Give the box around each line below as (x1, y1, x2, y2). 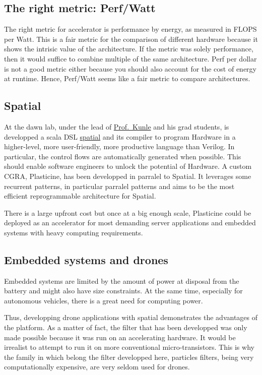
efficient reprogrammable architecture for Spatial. (4, 191, 156, 201)
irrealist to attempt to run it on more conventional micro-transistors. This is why (4, 342, 254, 352)
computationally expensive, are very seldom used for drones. (4, 361, 190, 372)
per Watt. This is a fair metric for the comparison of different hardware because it (4, 33, 258, 44)
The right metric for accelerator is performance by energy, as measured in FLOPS (4, 24, 257, 34)
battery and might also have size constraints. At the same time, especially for (4, 285, 243, 296)
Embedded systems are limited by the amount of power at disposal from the (4, 275, 239, 286)
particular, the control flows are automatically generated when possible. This (4, 151, 241, 161)
